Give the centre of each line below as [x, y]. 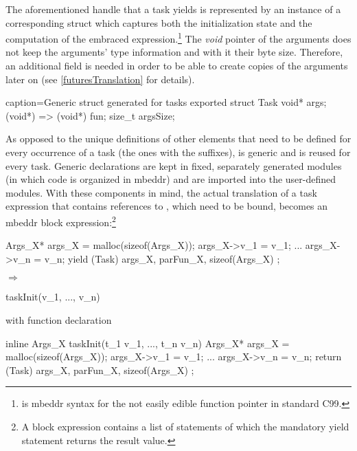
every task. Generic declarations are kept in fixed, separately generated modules [174, 165]
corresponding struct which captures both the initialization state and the [159, 22]
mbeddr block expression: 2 [61, 221]
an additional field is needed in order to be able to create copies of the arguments [177, 66]
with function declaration [59, 320]
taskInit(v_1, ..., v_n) [53, 297]
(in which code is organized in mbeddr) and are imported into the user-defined [171, 179]
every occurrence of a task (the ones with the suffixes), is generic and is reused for [178, 152]
